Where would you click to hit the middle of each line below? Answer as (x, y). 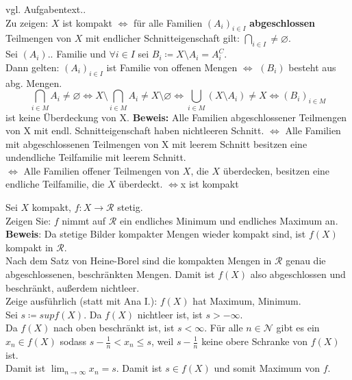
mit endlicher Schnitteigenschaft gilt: (162, 38)
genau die (306, 261)
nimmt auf (84, 220)
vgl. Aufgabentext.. (46, 9)
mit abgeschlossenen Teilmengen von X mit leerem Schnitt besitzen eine (156, 143)
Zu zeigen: (27, 22)
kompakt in (29, 247)
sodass (73, 341)
